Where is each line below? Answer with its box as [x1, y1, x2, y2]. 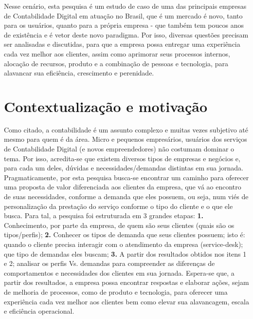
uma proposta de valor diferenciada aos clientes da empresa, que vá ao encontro [4, 182, 241, 192]
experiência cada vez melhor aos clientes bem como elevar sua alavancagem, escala [4, 296, 249, 306]
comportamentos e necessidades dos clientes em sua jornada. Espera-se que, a [4, 267, 235, 278]
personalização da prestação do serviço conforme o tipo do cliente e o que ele [4, 201, 233, 211]
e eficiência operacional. [4, 306, 74, 316]
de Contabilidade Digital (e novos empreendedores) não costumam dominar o [4, 144, 235, 154]
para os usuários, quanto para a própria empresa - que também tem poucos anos [4, 20, 244, 30]
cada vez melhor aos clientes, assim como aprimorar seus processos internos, [4, 48, 230, 58]
